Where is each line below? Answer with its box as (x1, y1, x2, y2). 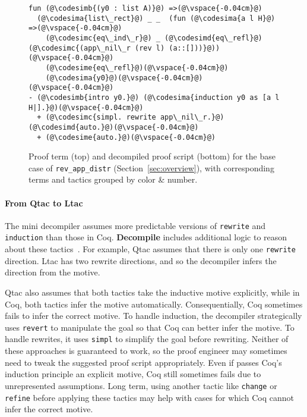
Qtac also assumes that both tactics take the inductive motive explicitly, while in (5, 286, 300, 298)
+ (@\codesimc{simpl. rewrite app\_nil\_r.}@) (37, 113, 224, 122)
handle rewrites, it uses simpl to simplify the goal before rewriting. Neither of (5, 333, 289, 345)
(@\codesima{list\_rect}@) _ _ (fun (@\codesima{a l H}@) (37, 14, 276, 23)
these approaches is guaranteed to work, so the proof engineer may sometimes (5, 344, 287, 357)
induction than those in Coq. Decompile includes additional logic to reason (5, 231, 287, 243)
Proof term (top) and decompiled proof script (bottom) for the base (29, 150, 276, 162)
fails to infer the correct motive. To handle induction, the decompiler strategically (5, 309, 302, 322)
